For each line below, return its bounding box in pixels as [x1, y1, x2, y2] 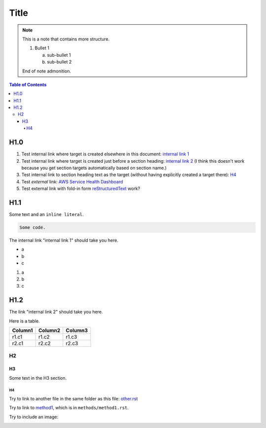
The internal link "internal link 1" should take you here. [9, 237, 118, 243]
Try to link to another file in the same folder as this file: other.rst [9, 395, 138, 401]
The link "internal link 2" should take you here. [9, 309, 103, 315]
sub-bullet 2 [47, 59, 72, 65]
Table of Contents [9, 81, 47, 87]
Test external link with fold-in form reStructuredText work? [21, 185, 140, 192]
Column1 [12, 327, 33, 334]
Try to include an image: [9, 414, 59, 420]
